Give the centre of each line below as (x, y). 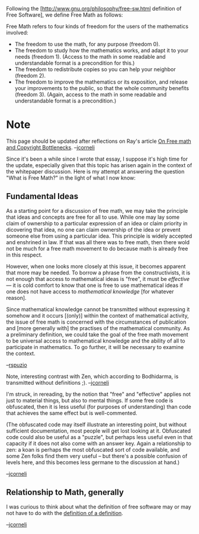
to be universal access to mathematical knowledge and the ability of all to (96, 341)
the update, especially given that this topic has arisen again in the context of (99, 165)
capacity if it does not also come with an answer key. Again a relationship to (99, 443)
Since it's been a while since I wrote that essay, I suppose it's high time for (97, 159)
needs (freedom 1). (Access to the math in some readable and (90, 57)
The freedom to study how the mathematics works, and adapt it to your (102, 50)
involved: (17, 33)
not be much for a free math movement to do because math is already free (97, 248)
